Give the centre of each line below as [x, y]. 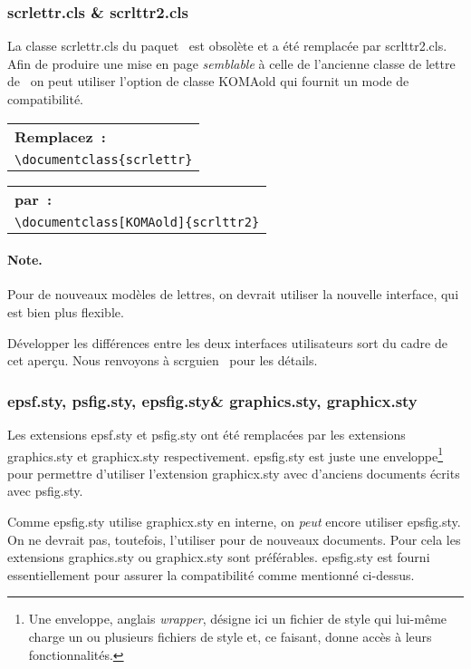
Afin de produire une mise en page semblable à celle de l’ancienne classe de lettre [231, 63]
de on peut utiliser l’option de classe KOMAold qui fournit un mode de [208, 81]
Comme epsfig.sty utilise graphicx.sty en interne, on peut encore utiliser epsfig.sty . [234, 522]
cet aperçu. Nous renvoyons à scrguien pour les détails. [163, 360]
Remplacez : [60, 136]
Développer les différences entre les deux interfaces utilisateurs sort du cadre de [227, 342]
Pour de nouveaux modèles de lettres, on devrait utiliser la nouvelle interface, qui [233, 294]
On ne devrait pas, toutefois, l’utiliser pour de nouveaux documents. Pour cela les [234, 539]
